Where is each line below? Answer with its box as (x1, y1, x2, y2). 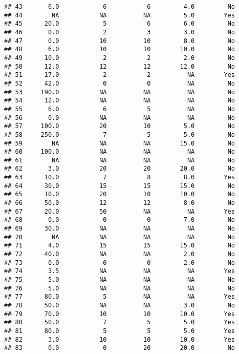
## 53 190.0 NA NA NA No (4, 88, 235, 96)
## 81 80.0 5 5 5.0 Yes (4, 327, 235, 335)
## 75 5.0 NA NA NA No (4, 276, 235, 283)
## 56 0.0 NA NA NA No (4, 114, 235, 121)
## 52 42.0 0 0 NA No (4, 79, 235, 87)
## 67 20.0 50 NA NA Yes (4, 207, 235, 215)
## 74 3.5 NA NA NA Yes (4, 267, 235, 275)
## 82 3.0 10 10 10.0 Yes (4, 336, 235, 343)
